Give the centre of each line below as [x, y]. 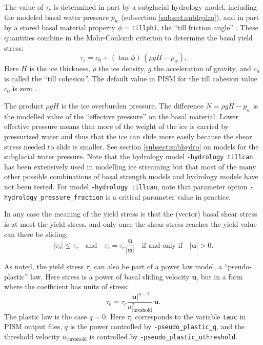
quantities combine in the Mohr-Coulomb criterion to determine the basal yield [128, 38]
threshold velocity [32, 336]
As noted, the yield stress [44, 266]
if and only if [162, 245]
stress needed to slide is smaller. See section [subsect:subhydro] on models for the [131, 146]
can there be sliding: [36, 234]
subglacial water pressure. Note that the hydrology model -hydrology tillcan [129, 156]
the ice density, [122, 68]
